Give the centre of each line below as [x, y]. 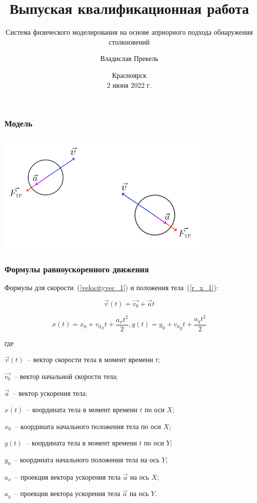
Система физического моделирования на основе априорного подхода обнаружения [129, 32]
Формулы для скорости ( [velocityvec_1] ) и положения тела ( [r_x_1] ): [112, 287]
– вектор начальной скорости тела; [66, 376]
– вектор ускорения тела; [50, 393]
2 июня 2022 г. [129, 85]
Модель [19, 123]
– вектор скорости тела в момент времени [90, 359]
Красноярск [129, 75]
